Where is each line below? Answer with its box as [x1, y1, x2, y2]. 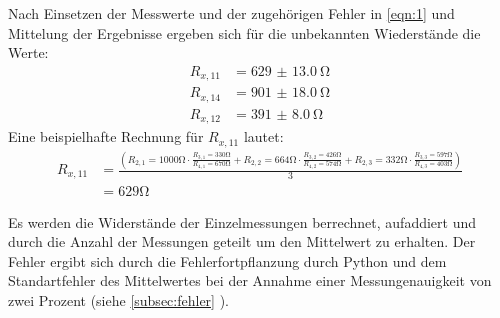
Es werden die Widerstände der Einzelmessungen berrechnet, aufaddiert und [8, 211, 477, 232]
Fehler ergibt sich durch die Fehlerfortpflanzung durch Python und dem [8, 250, 447, 271]
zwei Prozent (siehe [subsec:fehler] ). [8, 289, 229, 310]
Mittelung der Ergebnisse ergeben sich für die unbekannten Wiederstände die [8, 22, 481, 43]
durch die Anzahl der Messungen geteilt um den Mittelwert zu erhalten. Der [8, 231, 476, 252]
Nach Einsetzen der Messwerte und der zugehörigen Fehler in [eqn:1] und [8, 3, 455, 23]
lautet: [243, 126, 284, 147]
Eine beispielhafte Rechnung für [8, 126, 204, 147]
